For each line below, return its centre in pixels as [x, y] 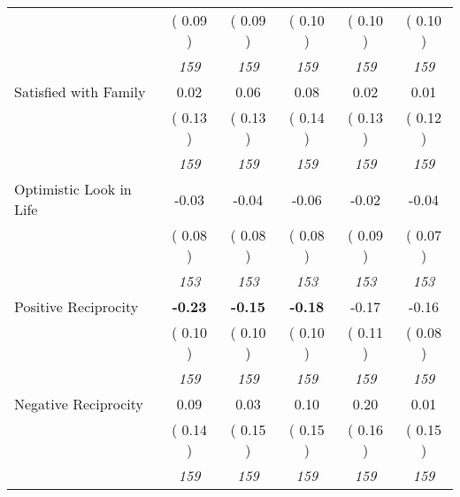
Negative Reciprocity [79, 404]
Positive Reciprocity [77, 306]
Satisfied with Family [80, 92]
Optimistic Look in [73, 189]
